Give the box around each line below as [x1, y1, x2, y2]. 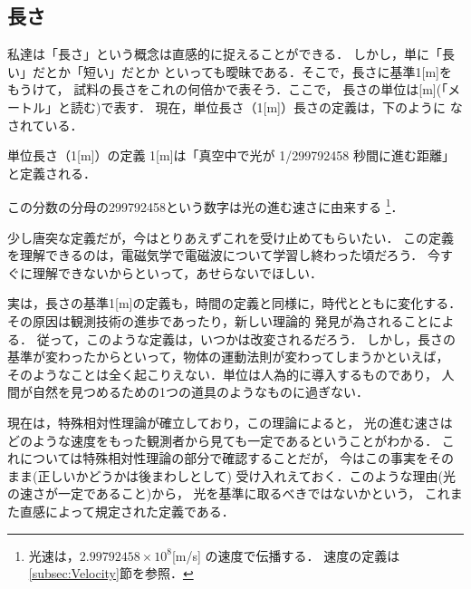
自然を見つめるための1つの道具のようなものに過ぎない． [32, 382, 369, 401]
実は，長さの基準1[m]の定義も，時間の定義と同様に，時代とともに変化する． [7, 294, 462, 313]
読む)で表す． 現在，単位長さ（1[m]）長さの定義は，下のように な [70, 97, 463, 116]
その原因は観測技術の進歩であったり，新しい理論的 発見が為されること [7, 311, 429, 330]
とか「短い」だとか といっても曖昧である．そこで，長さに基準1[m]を [44, 62, 453, 81]
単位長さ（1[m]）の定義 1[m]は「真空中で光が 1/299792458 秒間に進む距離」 [7, 146, 455, 165]
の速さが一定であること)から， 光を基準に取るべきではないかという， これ [7, 484, 450, 503]
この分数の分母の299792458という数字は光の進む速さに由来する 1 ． [7, 195, 404, 217]
